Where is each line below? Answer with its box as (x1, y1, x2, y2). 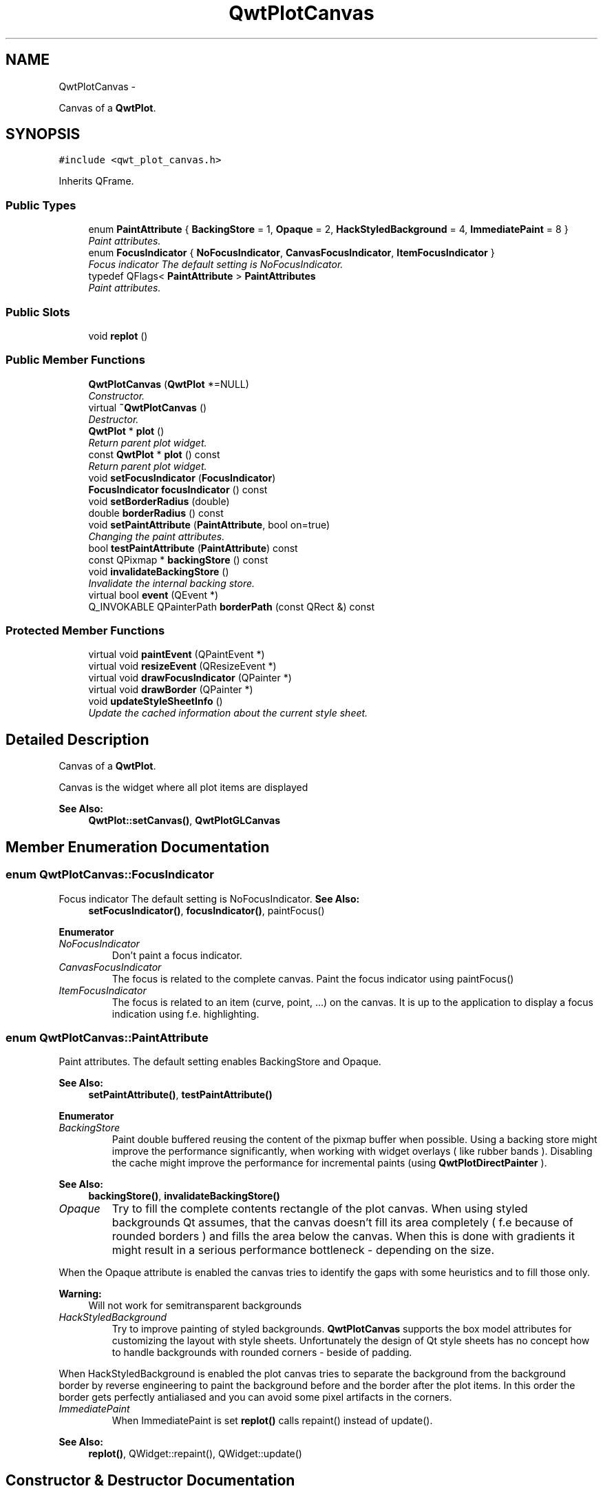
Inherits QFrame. (59, 175, 134, 187)
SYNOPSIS (6, 125, 81, 143)
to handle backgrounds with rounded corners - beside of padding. (112, 1346, 412, 1359)
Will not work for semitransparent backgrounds (88, 1299, 302, 1312)
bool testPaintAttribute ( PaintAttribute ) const (88, 542, 298, 554)
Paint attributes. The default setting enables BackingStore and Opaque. (59, 1056, 381, 1068)
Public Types (6, 198, 76, 212)
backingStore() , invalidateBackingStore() (88, 1190, 280, 1202)
